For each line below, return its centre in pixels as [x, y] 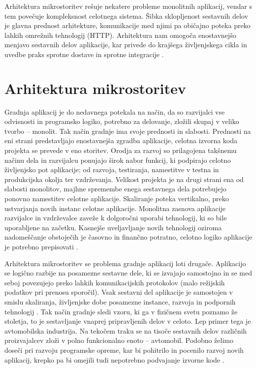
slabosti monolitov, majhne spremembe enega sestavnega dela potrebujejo [115, 189]
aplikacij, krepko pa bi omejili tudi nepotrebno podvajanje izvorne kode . [114, 359]
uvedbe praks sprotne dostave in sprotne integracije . [84, 54]
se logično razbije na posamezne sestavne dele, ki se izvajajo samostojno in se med [128, 273]
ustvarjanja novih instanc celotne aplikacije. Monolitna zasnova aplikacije [115, 208]
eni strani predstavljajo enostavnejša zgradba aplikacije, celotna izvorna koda [121, 140]
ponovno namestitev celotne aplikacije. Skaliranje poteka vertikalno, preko [117, 199]
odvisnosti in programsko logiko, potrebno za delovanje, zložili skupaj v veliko [122, 121]
